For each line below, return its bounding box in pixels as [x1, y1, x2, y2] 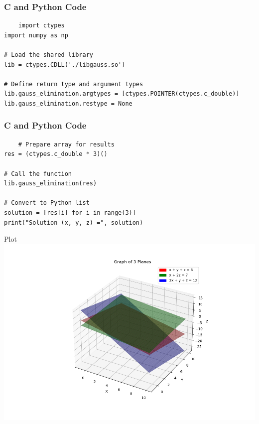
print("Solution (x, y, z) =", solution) [4, 219, 143, 226]
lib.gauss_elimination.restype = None [4, 100, 132, 107]
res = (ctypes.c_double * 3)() [4, 150, 108, 158]
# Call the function [4, 170, 72, 177]
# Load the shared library [4, 51, 93, 58]
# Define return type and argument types [4, 80, 143, 88]
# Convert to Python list [4, 199, 90, 207]
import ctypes [18, 22, 65, 29]
